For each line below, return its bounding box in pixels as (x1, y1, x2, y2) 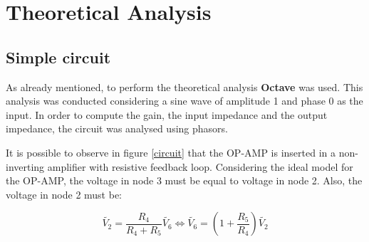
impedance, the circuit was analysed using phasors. (6, 121, 228, 136)
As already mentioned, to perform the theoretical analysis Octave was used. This (6, 79, 363, 94)
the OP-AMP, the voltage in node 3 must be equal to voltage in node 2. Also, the (6, 173, 363, 188)
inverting (6, 159, 45, 174)
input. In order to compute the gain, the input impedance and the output (6, 107, 328, 122)
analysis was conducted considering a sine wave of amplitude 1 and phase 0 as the (6, 93, 363, 108)
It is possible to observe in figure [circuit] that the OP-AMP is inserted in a (6, 144, 336, 159)
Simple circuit (6, 46, 111, 68)
